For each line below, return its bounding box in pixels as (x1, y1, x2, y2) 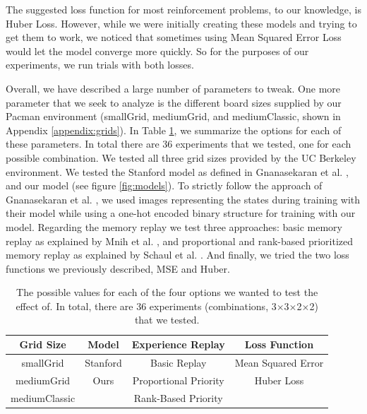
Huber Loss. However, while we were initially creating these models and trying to (6, 16, 357, 30)
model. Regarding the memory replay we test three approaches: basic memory (6, 219, 342, 234)
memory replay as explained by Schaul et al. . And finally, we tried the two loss (6, 247, 349, 262)
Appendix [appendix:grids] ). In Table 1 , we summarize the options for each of (6, 122, 342, 137)
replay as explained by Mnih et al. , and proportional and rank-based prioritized (6, 233, 354, 248)
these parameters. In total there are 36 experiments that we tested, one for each (6, 136, 351, 151)
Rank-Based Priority (133, 390, 223, 405)
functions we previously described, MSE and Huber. (6, 261, 230, 276)
